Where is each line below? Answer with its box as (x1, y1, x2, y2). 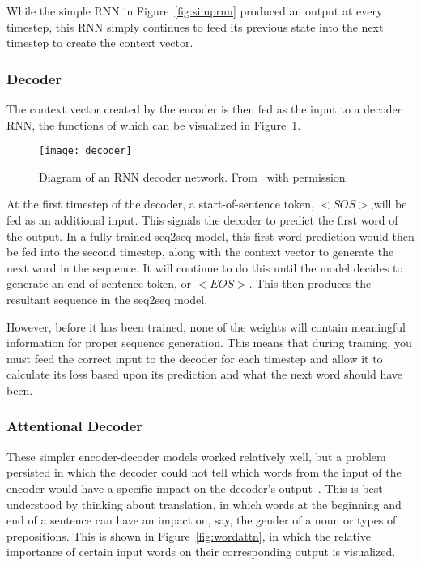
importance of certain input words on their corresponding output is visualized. (6, 543, 396, 560)
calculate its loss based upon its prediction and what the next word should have (6, 366, 402, 383)
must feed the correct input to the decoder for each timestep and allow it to (6, 349, 383, 366)
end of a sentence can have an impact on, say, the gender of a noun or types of (6, 511, 397, 529)
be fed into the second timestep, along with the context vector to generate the (6, 243, 394, 260)
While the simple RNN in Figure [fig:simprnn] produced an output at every (6, 2, 383, 19)
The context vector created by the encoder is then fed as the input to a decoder (6, 101, 402, 117)
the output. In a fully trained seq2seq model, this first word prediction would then (6, 227, 415, 244)
